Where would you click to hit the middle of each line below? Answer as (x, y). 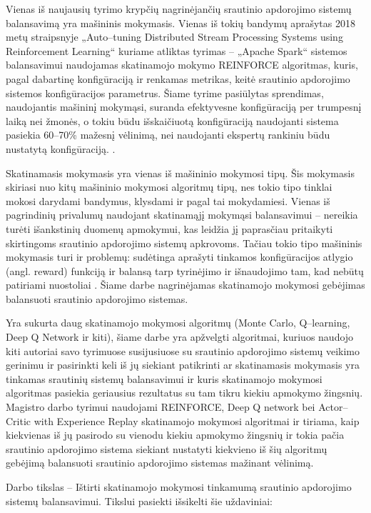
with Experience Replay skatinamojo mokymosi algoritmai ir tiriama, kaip (197, 420)
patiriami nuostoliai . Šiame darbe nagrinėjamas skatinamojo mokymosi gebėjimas (185, 285)
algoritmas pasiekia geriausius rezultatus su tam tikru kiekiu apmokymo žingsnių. (184, 393)
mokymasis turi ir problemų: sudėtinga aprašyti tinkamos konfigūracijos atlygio (179, 257)
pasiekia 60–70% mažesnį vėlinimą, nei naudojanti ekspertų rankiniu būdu (168, 135)
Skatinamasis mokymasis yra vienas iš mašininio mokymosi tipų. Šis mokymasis (180, 173)
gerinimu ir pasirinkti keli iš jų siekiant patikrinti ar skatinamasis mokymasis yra (183, 365)
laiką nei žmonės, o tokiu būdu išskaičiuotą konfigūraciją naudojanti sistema (172, 120)
